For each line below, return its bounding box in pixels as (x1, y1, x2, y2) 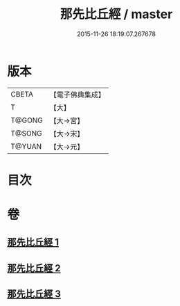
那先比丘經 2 (7, 262, 61, 274)
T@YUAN (10, 141, 42, 151)
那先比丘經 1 (7, 236, 60, 248)
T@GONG (10, 115, 43, 125)
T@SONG (10, 128, 43, 138)
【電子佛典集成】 (49, 90, 105, 99)
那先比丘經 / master (60, 6, 173, 22)
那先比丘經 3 (7, 288, 61, 300)
